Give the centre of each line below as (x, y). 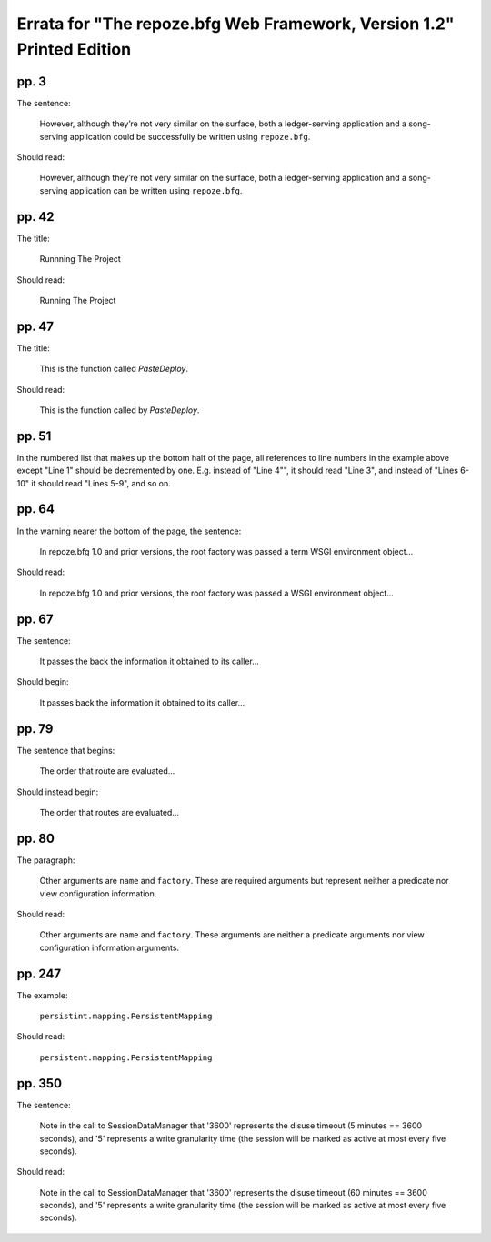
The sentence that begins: (66, 750)
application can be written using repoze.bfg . (156, 190)
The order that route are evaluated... (107, 771)
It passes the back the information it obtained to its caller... (149, 661)
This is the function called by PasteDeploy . (120, 410)
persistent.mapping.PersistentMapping (126, 1057)
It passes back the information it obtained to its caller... (142, 702)
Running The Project (78, 300)
